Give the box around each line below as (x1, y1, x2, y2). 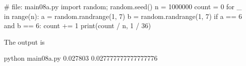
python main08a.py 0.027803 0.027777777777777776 (4, 53, 158, 63)
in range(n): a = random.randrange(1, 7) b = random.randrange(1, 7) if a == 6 (4, 11, 242, 21)
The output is (4, 36, 45, 47)
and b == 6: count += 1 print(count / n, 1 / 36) (4, 20, 151, 31)
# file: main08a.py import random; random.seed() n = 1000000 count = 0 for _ (4, 1, 242, 11)
